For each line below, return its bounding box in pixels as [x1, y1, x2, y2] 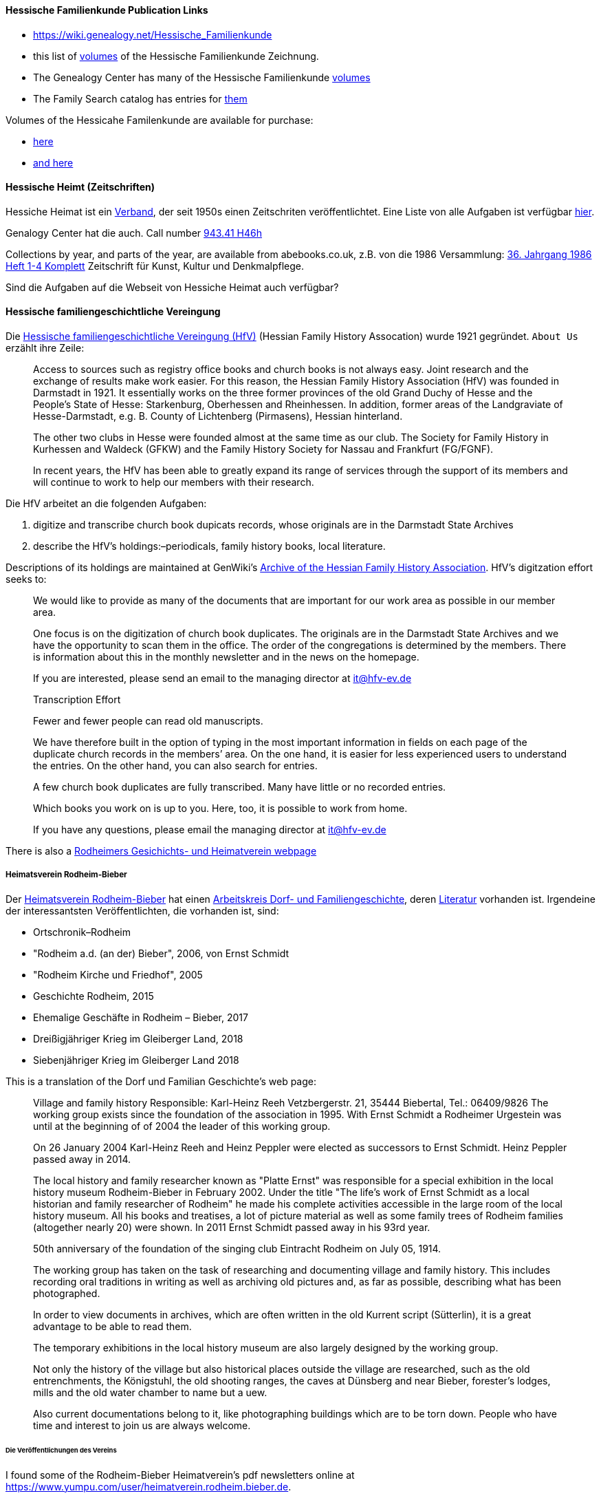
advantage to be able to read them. [33, 1320, 192, 1332]
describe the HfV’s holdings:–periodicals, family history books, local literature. [33, 540, 386, 553]
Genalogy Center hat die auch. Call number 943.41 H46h [6, 226, 262, 239]
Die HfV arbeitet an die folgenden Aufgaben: [6, 497, 207, 510]
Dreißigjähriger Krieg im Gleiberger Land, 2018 [33, 1032, 243, 1045]
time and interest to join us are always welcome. [33, 1419, 251, 1431]
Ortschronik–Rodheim [33, 925, 131, 938]
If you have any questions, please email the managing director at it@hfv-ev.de [33, 824, 386, 836]
